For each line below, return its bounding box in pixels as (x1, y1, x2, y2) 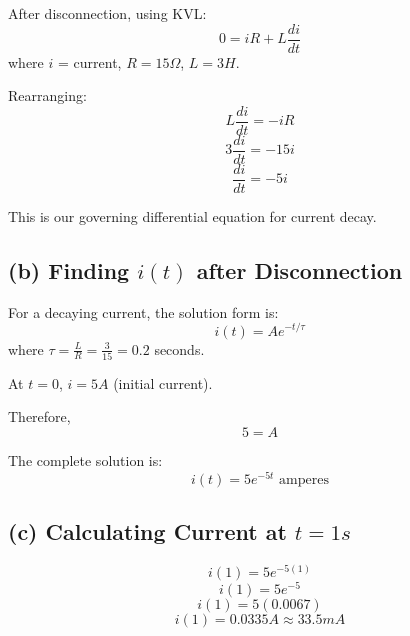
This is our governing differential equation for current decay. (8, 206, 377, 227)
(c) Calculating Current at (8, 516, 287, 547)
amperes (279, 472, 329, 487)
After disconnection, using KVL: (8, 3, 207, 23)
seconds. (154, 338, 205, 359)
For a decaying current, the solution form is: (8, 301, 279, 322)
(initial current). (113, 372, 213, 393)
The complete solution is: (8, 450, 163, 470)
